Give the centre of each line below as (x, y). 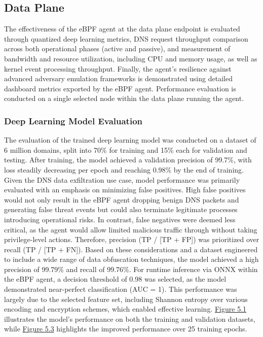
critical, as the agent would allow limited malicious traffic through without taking (131, 229)
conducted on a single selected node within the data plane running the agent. (124, 98)
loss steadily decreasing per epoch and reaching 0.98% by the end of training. (124, 169)
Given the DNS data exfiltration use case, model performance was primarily (122, 179)
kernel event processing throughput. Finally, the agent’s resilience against (118, 68)
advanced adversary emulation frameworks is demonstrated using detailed (118, 78)
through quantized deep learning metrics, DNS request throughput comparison (126, 38)
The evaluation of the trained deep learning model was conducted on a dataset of (130, 140)
